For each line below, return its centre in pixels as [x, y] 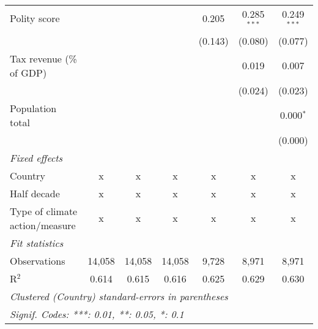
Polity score [35, 18]
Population [33, 108]
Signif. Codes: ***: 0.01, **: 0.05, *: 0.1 [97, 314]
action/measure [43, 225]
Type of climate [44, 211]
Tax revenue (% [43, 58]
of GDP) [28, 72]
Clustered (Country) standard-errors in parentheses [119, 296]
